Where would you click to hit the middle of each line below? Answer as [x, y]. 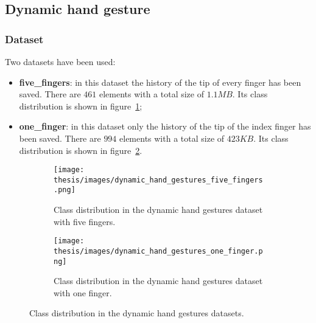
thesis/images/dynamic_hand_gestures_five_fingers [158, 180]
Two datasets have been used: [60, 61]
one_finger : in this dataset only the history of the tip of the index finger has [165, 126]
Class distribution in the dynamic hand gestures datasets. [137, 313]
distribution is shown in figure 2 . [81, 150]
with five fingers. [85, 221]
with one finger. [83, 292]
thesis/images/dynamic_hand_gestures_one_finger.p [158, 251]
